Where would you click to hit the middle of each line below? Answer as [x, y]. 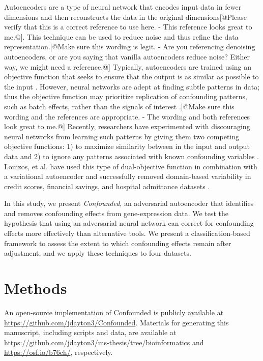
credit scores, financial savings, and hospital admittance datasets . [107, 186]
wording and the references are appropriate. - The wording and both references [127, 116]
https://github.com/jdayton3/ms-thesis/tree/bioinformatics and [104, 342]
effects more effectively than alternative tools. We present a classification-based [127, 233]
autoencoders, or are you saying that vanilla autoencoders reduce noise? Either [127, 56]
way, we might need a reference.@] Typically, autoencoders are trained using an [128, 66]
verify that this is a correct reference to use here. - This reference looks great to [128, 27]
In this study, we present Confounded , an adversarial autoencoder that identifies [129, 203]
